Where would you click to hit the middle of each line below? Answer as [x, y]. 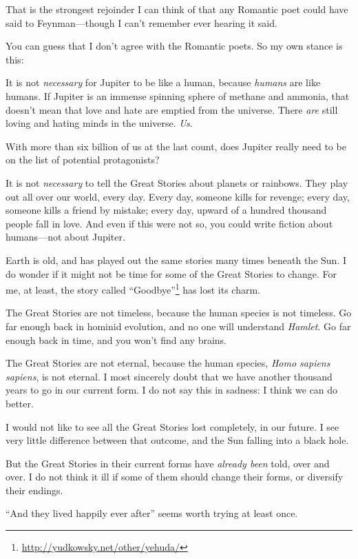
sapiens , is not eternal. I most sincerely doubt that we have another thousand [169, 376]
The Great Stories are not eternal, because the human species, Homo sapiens [168, 363]
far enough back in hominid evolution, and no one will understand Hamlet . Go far [178, 326]
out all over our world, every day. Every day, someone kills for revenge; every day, [178, 196]
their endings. [34, 490]
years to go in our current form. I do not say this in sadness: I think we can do [172, 390]
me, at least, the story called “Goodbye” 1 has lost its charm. [133, 288]
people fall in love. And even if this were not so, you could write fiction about [169, 223]
